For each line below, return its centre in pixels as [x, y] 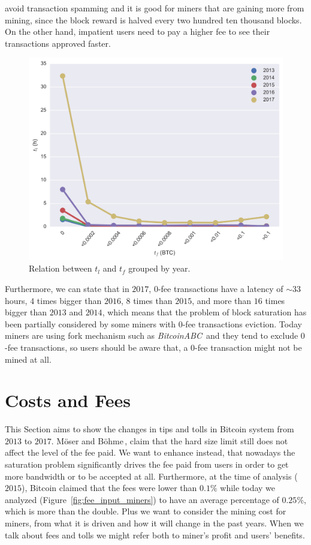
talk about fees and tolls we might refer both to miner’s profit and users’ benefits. [155, 535]
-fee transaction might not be [248, 347]
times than [153, 300]
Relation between [61, 268]
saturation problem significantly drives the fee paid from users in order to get [147, 464]
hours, [16, 300]
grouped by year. [159, 268]
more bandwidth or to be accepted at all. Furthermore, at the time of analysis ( [151, 476]
